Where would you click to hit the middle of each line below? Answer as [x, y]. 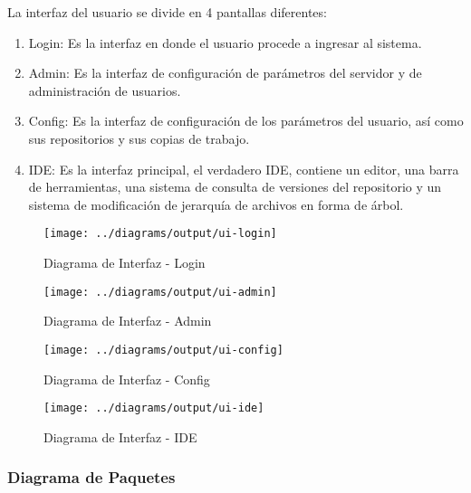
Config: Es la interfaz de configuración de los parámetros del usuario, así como [246, 121]
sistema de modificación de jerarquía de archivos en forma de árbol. [216, 204]
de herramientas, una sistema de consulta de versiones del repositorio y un [235, 187]
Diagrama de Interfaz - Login [125, 262]
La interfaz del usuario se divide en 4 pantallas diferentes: [167, 12]
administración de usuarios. [105, 90]
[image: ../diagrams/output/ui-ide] [154, 408]
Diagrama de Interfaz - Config [127, 379]
